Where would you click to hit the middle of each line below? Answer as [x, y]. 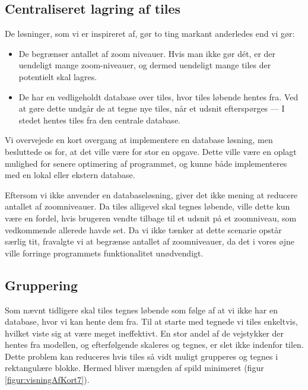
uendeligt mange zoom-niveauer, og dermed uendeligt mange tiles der [145, 65]
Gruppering [42, 285]
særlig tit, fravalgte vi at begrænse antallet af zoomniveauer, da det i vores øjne [150, 241]
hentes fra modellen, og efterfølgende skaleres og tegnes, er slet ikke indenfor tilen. [154, 345]
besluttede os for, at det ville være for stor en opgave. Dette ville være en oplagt [151, 151]
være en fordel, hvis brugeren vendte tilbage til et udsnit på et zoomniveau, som [151, 218]
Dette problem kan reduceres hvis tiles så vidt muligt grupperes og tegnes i [142, 356]
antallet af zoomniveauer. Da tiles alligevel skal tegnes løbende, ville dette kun [147, 206]
